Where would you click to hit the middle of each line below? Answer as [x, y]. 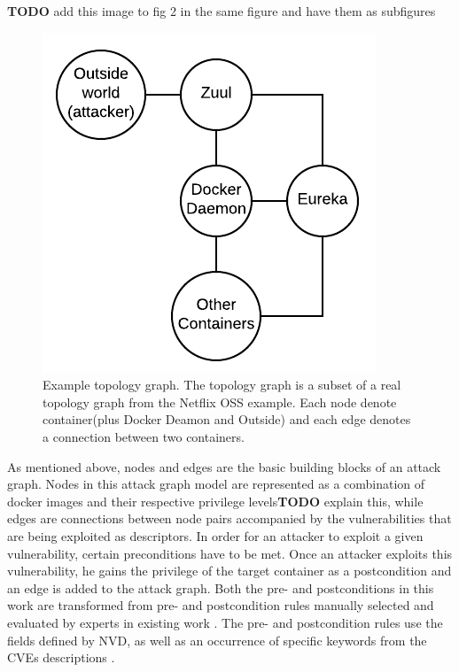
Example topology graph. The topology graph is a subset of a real [222, 385]
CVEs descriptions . [61, 657]
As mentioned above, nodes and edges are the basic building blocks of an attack [224, 466]
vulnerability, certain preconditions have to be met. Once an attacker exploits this [230, 553]
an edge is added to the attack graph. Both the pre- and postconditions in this [221, 587]
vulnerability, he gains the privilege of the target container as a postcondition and [229, 571]
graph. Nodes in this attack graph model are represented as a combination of [216, 484]
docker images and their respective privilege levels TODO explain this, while [215, 501]
